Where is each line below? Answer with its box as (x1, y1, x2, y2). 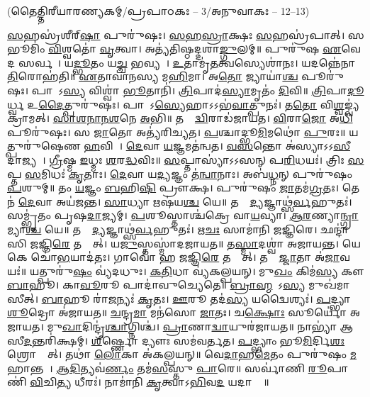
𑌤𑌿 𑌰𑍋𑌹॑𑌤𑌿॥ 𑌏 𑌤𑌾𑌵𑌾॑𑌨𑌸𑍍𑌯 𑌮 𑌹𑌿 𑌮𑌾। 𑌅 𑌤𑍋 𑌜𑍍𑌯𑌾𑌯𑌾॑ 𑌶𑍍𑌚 (7, 69, 298, 84)
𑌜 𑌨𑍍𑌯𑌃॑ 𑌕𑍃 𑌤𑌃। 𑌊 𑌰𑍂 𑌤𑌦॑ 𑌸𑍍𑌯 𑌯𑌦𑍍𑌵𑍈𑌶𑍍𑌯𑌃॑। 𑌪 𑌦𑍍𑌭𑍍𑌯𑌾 (108, 291, 351, 306)
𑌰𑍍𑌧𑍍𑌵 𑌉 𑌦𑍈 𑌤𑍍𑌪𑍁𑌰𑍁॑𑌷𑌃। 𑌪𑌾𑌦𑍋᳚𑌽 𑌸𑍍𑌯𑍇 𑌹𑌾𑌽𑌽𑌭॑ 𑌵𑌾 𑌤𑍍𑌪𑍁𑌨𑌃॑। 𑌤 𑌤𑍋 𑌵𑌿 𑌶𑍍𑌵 (7, 96, 344, 111)
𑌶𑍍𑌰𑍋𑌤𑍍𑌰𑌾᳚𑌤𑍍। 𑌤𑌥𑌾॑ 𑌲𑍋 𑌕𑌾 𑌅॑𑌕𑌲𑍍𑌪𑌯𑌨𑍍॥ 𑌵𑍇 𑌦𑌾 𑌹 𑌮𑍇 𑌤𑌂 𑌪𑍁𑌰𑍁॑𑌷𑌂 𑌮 (7, 347, 357, 362)
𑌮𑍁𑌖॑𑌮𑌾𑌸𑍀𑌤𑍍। (308, 277, 350, 292)
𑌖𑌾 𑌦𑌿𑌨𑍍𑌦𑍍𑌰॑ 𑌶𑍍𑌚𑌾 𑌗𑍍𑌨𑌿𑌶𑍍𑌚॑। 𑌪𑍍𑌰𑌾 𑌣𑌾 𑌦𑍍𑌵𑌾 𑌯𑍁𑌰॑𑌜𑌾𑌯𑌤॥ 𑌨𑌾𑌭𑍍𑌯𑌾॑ (62, 319, 337, 334)
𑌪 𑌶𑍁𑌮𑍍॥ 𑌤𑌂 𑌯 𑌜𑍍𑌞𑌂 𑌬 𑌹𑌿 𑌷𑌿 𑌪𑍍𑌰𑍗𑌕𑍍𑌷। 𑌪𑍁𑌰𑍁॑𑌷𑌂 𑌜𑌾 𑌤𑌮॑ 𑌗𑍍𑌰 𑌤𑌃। (7, 180, 340, 195)
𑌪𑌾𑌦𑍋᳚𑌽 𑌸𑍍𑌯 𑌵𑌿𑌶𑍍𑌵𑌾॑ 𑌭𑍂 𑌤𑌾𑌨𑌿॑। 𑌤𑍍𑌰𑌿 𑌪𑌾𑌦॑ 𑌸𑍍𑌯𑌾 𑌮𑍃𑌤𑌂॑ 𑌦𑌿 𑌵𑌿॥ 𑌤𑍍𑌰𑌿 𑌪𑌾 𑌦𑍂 (31, 82, 364, 97)
